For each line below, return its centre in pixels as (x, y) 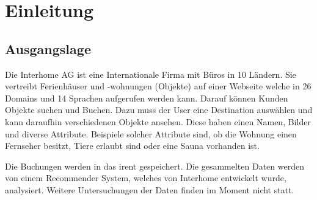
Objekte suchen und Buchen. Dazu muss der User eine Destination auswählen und (159, 110)
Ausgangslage (48, 48)
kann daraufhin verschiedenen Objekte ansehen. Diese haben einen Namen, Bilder (158, 121)
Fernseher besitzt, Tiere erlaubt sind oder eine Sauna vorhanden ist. (132, 146)
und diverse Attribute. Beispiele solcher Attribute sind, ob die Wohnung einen (151, 133)
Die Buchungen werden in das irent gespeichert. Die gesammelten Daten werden (155, 166)
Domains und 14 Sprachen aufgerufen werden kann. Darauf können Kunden (147, 98)
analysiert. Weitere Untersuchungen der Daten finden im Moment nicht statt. (150, 189)
